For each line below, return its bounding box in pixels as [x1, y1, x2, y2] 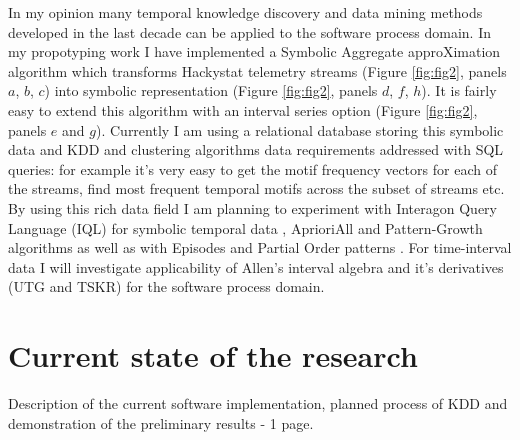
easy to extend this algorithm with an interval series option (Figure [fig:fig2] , [8, 99, 478, 120]
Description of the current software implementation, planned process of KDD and [8, 393, 508, 414]
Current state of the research [8, 335, 418, 376]
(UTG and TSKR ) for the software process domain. [8, 276, 325, 297]
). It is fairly [421, 80, 497, 101]
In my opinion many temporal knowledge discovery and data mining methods [8, 2, 483, 22]
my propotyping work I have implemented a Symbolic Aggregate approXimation [8, 41, 501, 62]
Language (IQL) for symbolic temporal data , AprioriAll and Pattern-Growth [8, 217, 483, 238]
